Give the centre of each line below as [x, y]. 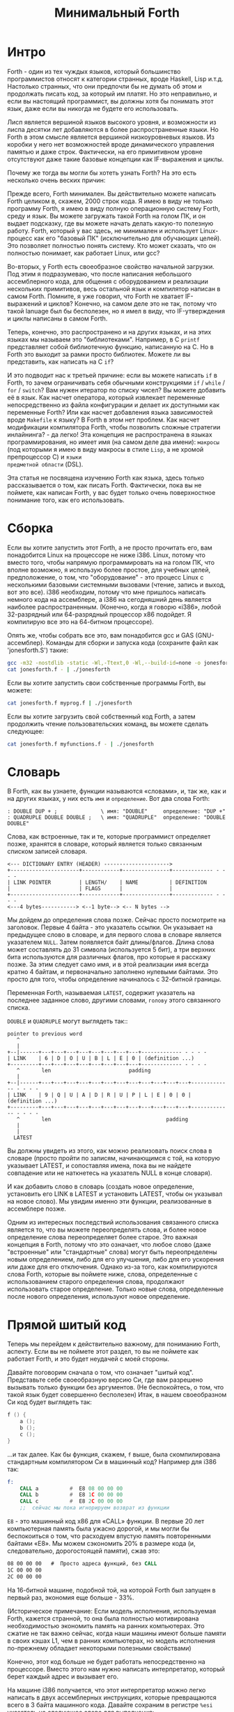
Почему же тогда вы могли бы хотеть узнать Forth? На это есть [102, 172]
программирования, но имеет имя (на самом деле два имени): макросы [114, 442]
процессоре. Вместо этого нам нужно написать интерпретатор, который [116, 1669]
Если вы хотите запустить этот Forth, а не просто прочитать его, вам [110, 547]
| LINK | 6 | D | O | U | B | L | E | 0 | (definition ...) [101, 1058]
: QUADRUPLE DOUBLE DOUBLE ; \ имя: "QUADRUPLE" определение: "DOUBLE [117, 818]
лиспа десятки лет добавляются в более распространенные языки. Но [113, 129]
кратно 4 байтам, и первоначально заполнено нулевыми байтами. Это [112, 972]
